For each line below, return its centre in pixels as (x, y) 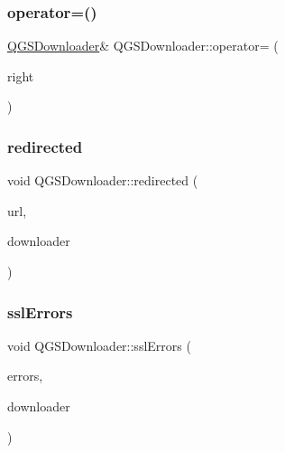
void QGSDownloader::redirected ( (103, 180)
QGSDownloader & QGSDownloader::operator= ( (143, 46)
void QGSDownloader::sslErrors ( (99, 345)
